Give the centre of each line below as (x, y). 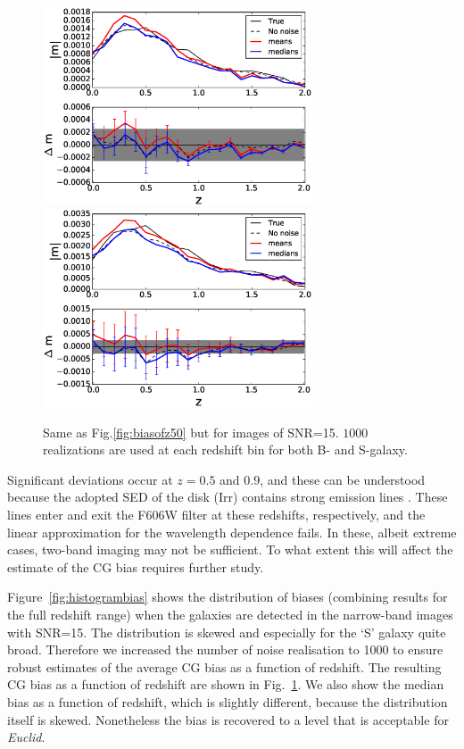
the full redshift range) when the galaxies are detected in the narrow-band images (230, 614)
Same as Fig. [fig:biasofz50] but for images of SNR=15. (191, 432)
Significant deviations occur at (90, 479)
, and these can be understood (343, 479)
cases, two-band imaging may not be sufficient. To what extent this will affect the (230, 549)
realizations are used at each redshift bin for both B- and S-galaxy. (225, 449)
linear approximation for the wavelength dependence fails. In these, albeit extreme (232, 532)
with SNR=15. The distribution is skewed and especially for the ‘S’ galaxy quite (227, 632)
